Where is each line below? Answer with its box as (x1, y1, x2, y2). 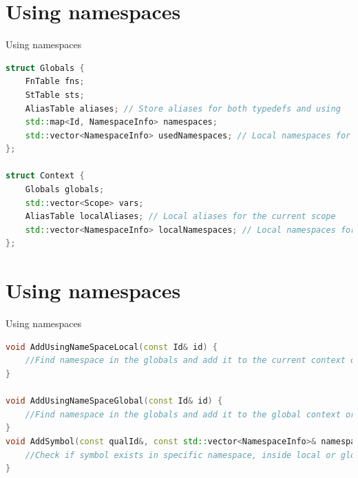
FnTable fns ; (25, 76, 85, 87)
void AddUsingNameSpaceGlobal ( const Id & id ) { (6, 396, 223, 406)
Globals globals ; (25, 185, 105, 195)
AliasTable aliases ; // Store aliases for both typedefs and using (25, 103, 341, 114)
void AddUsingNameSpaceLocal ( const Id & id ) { (6, 342, 218, 352)
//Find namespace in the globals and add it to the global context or (25, 409, 356, 419)
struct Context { (6, 171, 85, 181)
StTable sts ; (25, 90, 85, 100)
